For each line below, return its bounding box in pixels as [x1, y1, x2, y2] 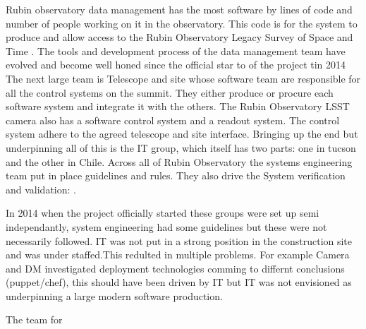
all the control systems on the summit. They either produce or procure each [6, 85, 334, 100]
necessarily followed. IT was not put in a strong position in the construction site [6, 233, 353, 248]
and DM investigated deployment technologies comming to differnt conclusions [6, 261, 345, 275]
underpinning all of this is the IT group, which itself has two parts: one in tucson [6, 140, 356, 155]
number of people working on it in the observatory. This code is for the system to [6, 16, 358, 30]
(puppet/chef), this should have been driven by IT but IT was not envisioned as [6, 275, 352, 289]
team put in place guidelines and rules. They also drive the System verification [6, 168, 346, 183]
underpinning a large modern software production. [6, 288, 223, 303]
